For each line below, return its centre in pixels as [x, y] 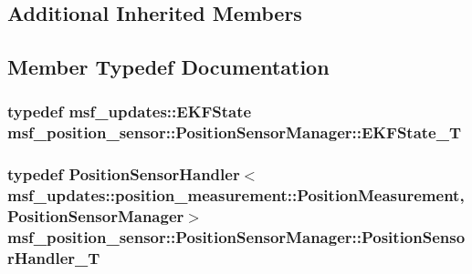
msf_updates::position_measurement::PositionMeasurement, [236, 195]
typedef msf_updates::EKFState [130, 112]
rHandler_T [54, 257]
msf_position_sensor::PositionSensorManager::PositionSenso [236, 237]
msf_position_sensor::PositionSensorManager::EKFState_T [235, 132]
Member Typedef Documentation [168, 67]
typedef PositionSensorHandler [124, 174]
